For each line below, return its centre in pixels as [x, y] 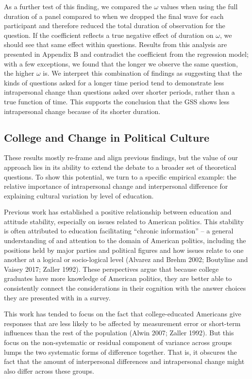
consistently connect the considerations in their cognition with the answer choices [125, 288]
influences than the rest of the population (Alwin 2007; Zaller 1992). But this [119, 333]
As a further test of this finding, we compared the [78, 6]
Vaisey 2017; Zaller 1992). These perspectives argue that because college [111, 269]
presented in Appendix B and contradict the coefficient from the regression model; [126, 54]
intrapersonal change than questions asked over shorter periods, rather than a [119, 92]
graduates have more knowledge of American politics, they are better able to [118, 278]
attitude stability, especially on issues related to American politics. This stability [124, 221]
